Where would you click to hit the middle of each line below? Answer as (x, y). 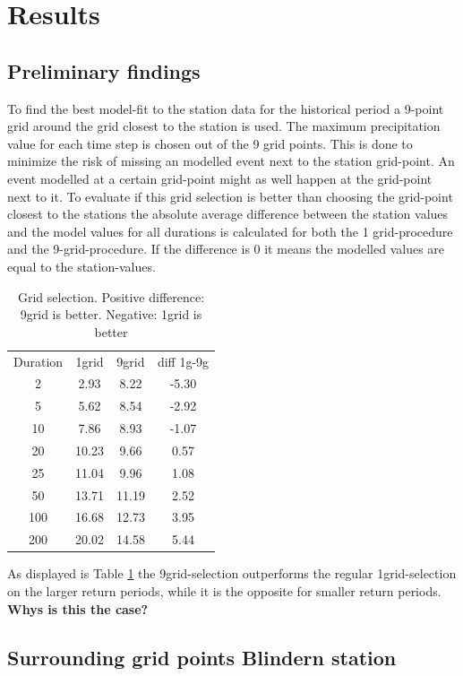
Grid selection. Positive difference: (111, 296)
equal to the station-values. (81, 266)
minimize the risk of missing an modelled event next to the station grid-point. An (231, 161)
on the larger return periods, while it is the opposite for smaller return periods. (224, 590)
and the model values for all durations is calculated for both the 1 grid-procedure (230, 231)
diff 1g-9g (183, 361)
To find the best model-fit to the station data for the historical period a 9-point (226, 108)
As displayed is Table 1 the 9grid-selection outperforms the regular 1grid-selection (232, 573)
